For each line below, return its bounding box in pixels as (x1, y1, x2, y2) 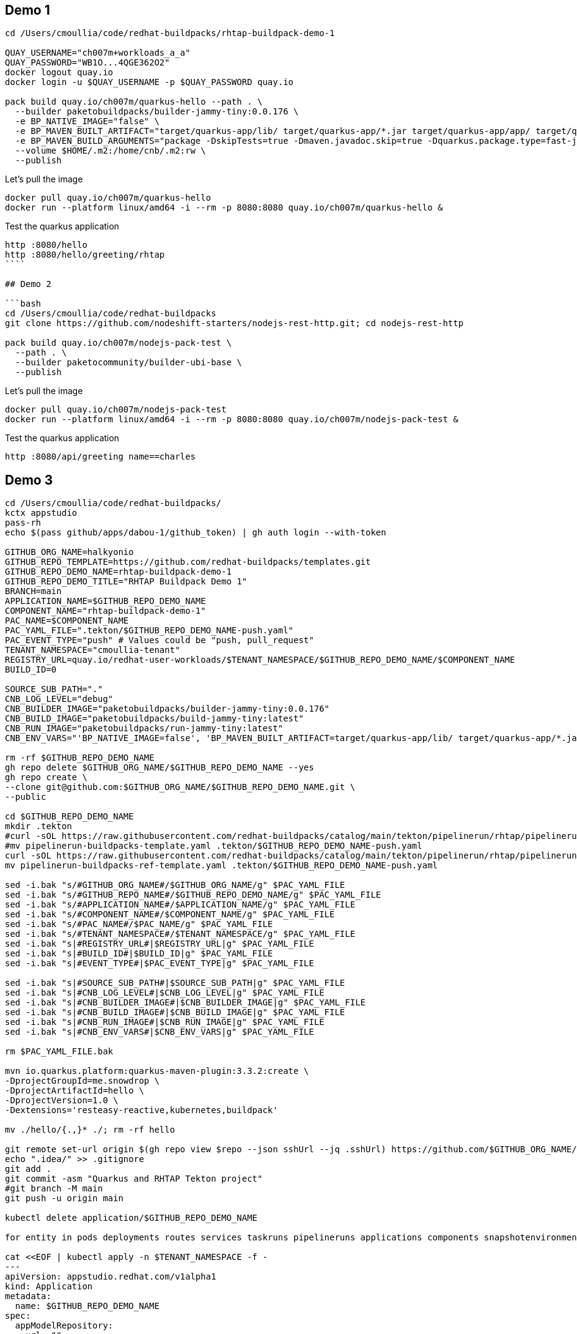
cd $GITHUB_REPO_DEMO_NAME (5, 811, 134, 822)
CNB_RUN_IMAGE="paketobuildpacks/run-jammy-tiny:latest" (5, 723, 284, 734)
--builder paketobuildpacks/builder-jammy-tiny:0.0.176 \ (15, 106, 299, 117)
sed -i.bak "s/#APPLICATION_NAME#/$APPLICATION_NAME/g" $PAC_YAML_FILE (5, 900, 356, 910)
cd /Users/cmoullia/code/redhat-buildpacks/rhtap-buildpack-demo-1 (5, 28, 335, 39)
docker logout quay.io (5, 67, 114, 78)
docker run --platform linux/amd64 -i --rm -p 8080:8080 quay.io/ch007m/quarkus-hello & (5, 203, 443, 213)
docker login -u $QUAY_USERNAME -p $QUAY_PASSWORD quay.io (5, 77, 294, 88)
